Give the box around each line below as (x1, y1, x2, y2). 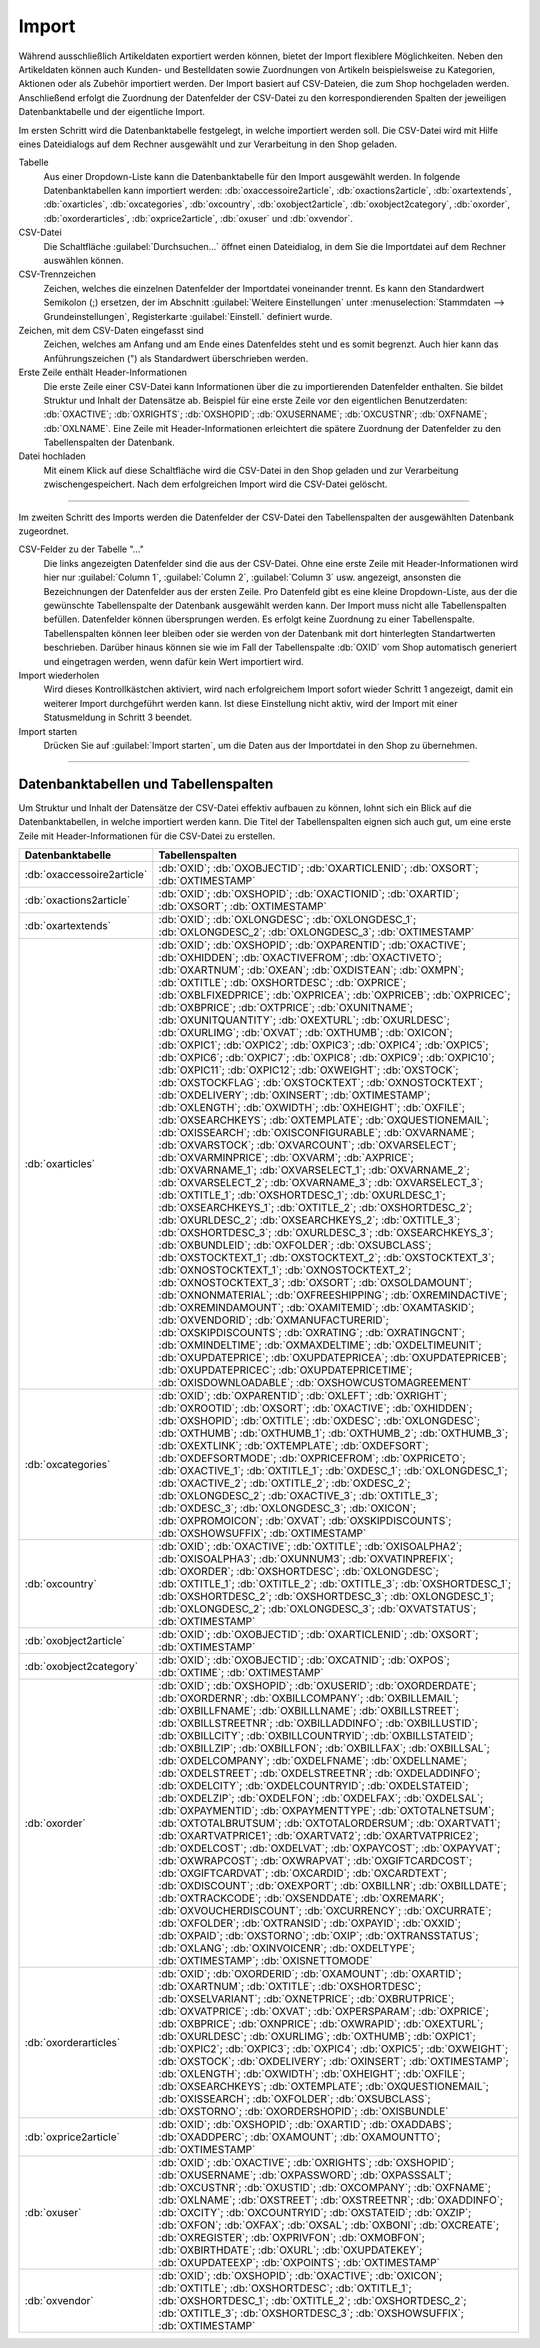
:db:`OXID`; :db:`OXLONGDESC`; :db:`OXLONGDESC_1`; (158, 912, 417, 926)
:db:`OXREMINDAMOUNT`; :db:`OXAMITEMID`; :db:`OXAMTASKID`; (158, 1300, 475, 1314)
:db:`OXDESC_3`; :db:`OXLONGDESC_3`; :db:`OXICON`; (158, 1501, 417, 1515)
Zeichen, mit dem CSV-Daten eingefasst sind (18, 324, 204, 336)
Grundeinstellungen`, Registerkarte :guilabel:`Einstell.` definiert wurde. (43, 310, 333, 322)
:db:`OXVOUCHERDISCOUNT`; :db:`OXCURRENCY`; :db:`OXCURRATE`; (158, 1903, 492, 1917)
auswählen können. (43, 255, 124, 267)
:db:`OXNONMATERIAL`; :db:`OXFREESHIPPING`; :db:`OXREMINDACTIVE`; (158, 1288, 507, 1302)
